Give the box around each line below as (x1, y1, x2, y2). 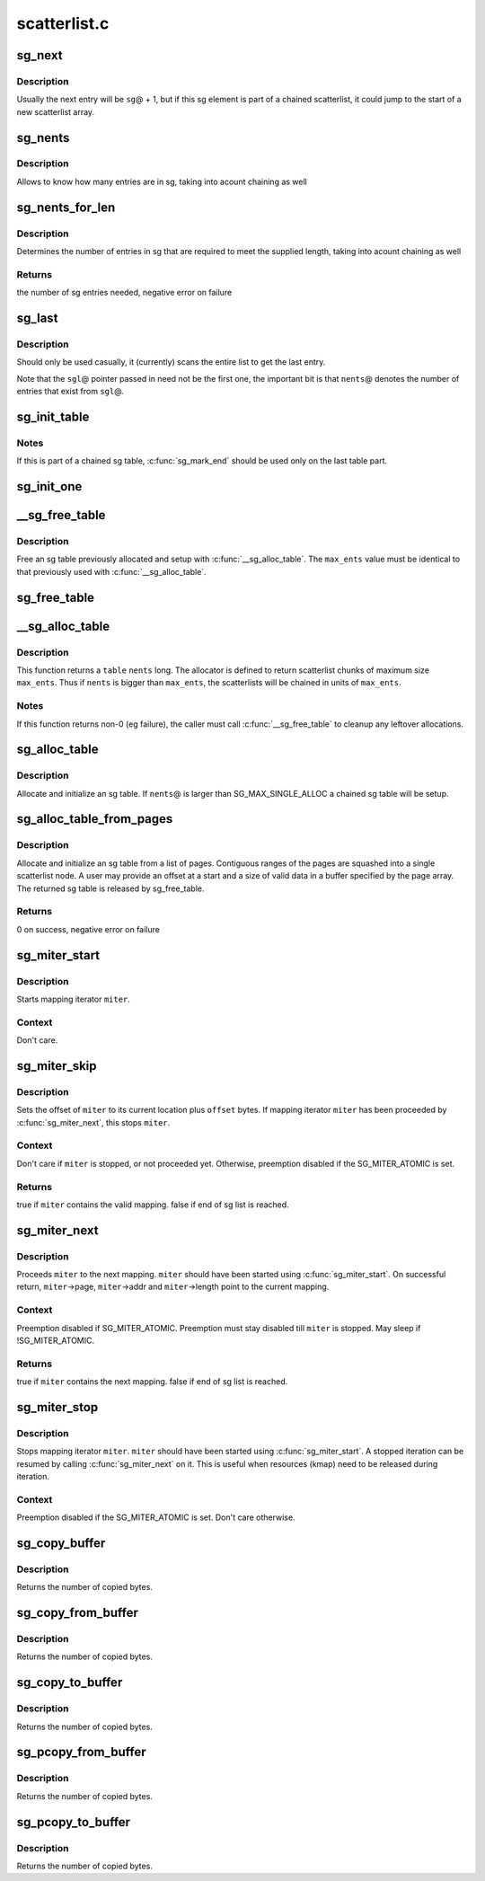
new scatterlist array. (16, 106, 94, 117)
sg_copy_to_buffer (16, 1675, 123, 1691)
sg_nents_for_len (16, 199, 116, 215)
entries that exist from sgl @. (16, 386, 125, 397)
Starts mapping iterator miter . (16, 993, 130, 1004)
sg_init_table (16, 409, 90, 424)
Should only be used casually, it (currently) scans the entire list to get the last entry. (16, 357, 326, 367)
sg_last (16, 310, 58, 325)
